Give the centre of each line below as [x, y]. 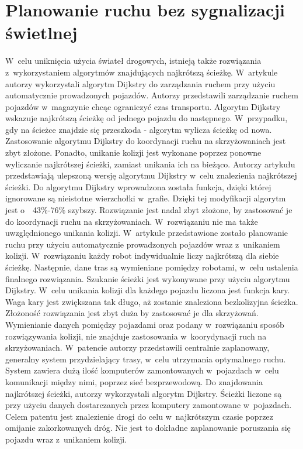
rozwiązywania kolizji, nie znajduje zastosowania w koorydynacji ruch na [136, 336]
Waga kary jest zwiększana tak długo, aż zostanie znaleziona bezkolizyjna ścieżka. [152, 301]
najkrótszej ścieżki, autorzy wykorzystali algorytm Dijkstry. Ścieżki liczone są [144, 393]
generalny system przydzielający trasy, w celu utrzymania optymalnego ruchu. [146, 359]
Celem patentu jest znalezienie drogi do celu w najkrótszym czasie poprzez [139, 416]
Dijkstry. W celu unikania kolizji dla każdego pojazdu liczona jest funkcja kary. [148, 290]
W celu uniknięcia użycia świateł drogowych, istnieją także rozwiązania [133, 61]
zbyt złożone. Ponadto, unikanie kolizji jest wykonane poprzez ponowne [133, 152]
